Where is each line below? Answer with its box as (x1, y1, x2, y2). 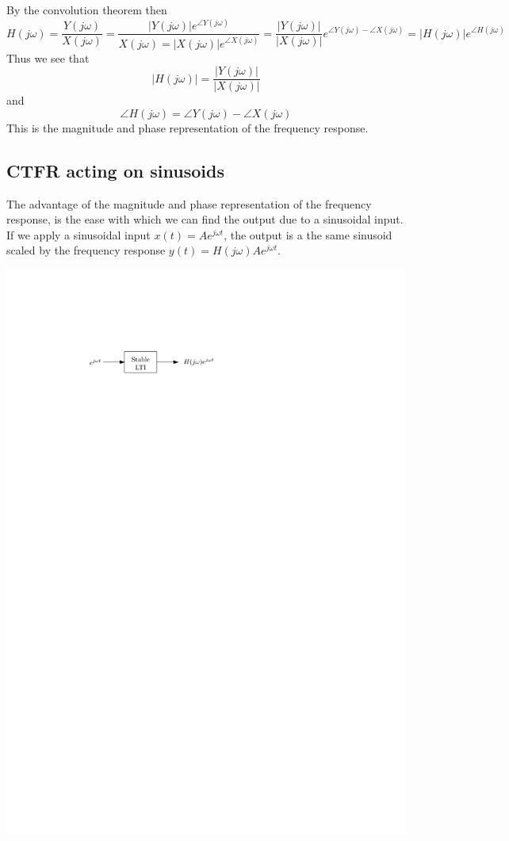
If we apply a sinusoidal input (6, 226, 151, 243)
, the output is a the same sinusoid (224, 226, 392, 243)
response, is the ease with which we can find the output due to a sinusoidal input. (6, 211, 404, 227)
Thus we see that (6, 49, 90, 66)
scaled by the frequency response (6, 242, 166, 258)
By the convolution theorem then (6, 2, 167, 17)
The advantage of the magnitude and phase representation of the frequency (6, 195, 372, 212)
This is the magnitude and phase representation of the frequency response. (6, 119, 369, 136)
